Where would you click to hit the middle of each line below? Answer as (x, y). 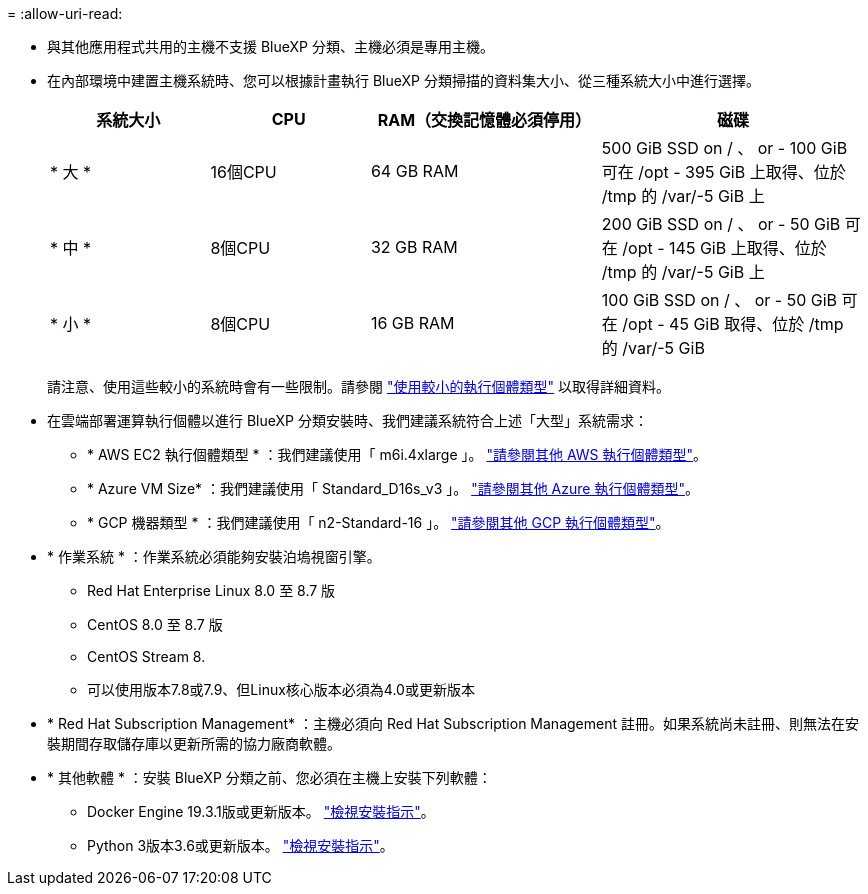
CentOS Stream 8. (146, 656)
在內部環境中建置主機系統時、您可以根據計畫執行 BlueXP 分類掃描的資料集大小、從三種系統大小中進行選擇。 (403, 80)
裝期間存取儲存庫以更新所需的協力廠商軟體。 (194, 743)
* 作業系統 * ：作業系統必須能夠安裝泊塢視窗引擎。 (214, 556)
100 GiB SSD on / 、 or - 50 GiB (719, 300)
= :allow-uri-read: (65, 13)
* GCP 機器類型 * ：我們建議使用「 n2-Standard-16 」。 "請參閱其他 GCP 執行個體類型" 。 (378, 522)
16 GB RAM (412, 323)
